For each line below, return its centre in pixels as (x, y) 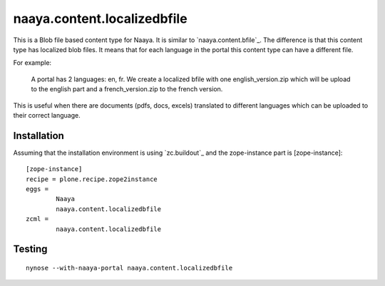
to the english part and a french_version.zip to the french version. (127, 89)
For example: (32, 63)
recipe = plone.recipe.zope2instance (92, 179)
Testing (30, 249)
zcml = (37, 219)
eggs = (37, 189)
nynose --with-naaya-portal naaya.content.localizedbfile (129, 268)
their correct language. (47, 115)
